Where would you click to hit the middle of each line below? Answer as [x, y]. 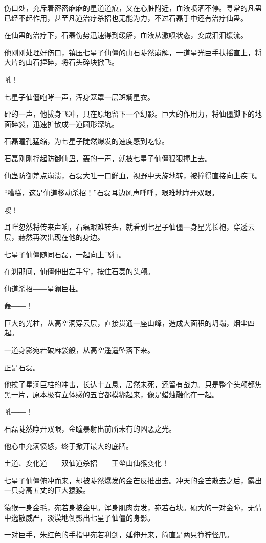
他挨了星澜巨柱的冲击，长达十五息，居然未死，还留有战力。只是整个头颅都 [129, 384]
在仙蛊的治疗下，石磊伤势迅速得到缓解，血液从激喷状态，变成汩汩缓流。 [126, 35]
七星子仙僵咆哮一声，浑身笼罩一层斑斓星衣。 [79, 96]
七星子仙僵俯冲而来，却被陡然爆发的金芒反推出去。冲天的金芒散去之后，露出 [133, 480]
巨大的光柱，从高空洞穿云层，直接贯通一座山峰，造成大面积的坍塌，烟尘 [126, 322]
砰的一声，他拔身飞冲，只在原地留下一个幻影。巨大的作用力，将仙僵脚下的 [129, 114]
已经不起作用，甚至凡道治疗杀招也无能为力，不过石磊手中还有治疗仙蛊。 [126, 18]
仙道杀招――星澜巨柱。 [43, 288]
